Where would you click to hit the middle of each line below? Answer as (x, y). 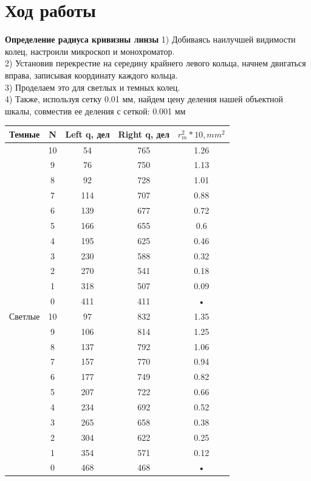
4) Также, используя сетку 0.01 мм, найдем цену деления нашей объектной (144, 99)
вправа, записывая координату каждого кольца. (91, 75)
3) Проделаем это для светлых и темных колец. (93, 87)
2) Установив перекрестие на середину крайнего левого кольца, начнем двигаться (155, 63)
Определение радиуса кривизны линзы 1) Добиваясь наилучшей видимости (150, 39)
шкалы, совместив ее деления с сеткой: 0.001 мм (95, 111)
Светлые (25, 316)
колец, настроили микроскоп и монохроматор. (90, 51)
